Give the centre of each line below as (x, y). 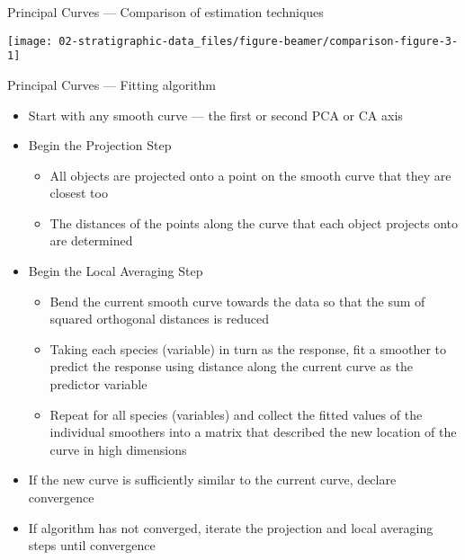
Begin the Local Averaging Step (116, 271)
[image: (30, 41)
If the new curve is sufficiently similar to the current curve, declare (212, 480)
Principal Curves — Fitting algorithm (112, 84)
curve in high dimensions (118, 449)
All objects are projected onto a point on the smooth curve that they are (250, 175)
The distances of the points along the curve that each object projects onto (254, 222)
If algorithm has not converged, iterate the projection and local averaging (231, 527)
